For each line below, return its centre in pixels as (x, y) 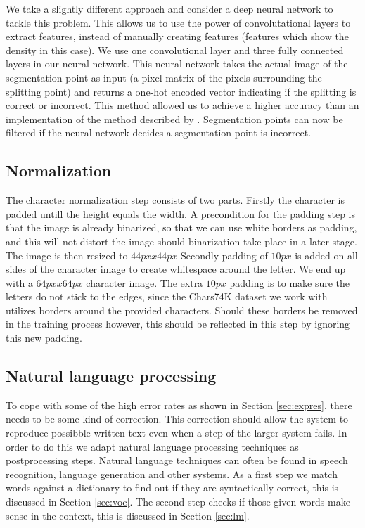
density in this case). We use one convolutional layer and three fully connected (175, 50)
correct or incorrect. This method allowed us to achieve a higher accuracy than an (182, 105)
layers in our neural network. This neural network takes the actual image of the (177, 64)
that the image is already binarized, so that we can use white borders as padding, (181, 227)
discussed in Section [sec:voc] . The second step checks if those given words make (178, 502)
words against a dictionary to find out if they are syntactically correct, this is (172, 488)
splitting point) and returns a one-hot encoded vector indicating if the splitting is (181, 91)
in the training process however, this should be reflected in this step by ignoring (178, 324)
